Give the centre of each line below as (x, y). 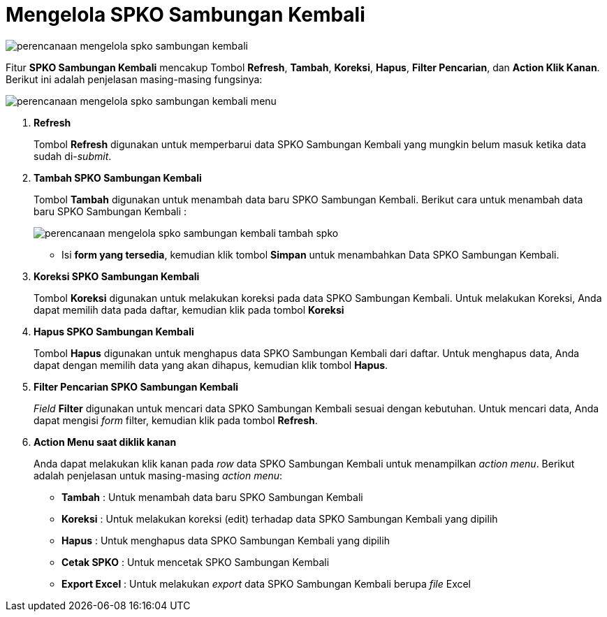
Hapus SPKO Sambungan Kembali (114, 331)
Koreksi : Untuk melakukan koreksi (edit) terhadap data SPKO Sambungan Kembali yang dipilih (280, 518)
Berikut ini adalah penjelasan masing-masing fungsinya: (134, 79)
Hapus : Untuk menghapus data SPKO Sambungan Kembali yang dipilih (226, 540)
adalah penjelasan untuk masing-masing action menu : (158, 475)
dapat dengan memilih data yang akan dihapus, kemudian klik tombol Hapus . (211, 365)
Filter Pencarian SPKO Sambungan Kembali (136, 386)
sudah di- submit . (73, 156)
